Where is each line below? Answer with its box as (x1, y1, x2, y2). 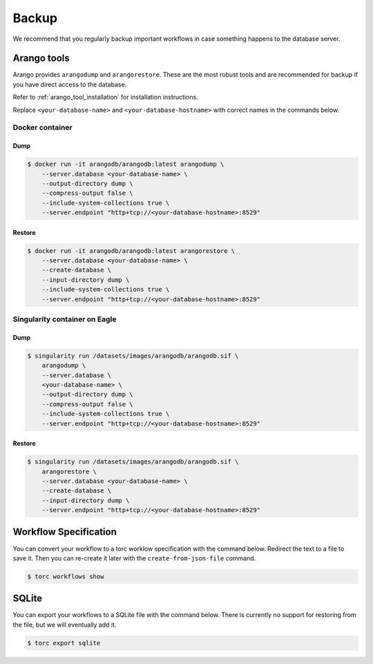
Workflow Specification (12, 526, 117, 538)
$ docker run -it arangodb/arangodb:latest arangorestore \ (27, 247, 236, 255)
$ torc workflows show (27, 572, 104, 580)
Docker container (12, 123, 73, 133)
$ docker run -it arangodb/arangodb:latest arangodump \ (27, 160, 224, 169)
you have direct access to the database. (12, 80, 127, 88)
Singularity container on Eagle (12, 314, 117, 324)
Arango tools (12, 53, 70, 64)
